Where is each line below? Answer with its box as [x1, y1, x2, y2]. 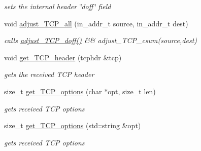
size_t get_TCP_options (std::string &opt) [4, 120, 141, 131]
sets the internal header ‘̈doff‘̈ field [4, 1, 111, 11]
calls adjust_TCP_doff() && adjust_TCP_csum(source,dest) [4, 35, 197, 46]
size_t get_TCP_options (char [4, 86, 102, 96]
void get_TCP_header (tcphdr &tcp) [4, 52, 122, 62]
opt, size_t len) [108, 86, 156, 96]
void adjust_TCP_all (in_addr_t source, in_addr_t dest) [4, 18, 188, 28]
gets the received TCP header [4, 69, 94, 80]
